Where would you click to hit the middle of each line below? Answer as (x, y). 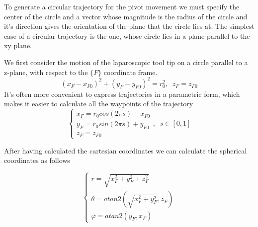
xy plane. (18, 45)
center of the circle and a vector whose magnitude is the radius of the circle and (126, 16)
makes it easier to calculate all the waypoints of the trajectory (99, 104)
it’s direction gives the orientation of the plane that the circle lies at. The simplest (129, 26)
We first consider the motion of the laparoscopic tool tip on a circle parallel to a (126, 62)
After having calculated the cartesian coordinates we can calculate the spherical (126, 150)
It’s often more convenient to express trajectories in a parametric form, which (122, 94)
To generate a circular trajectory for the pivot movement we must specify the (122, 6)
